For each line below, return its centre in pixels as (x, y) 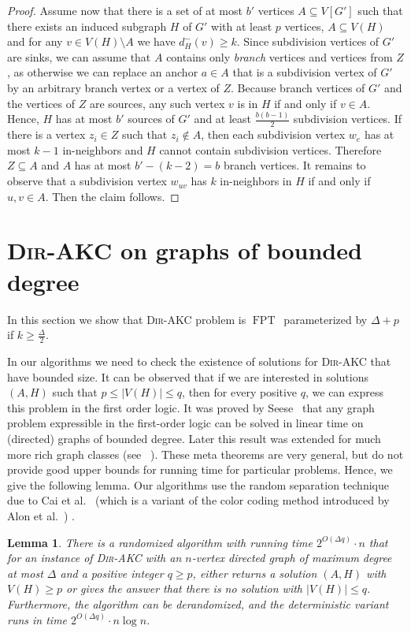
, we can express (344, 392)
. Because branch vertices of (298, 87)
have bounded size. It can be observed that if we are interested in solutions (188, 376)
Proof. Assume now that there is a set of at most (125, 10)
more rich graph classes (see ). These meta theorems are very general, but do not (205, 454)
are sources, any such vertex (157, 103)
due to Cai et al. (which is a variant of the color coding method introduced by (198, 500)
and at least (223, 119)
